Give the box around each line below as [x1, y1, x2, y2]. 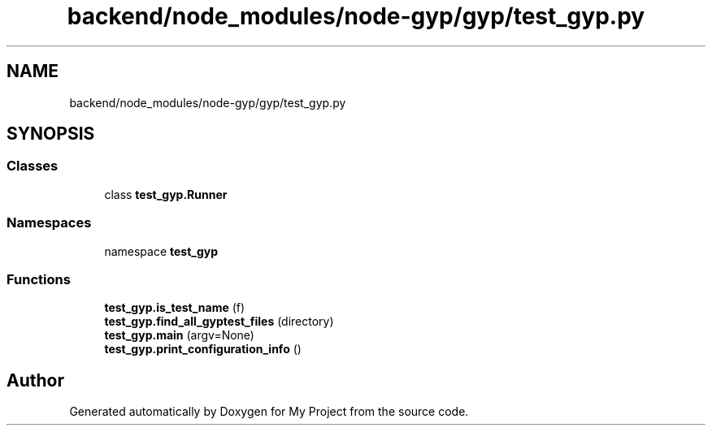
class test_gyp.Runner [104, 187, 228, 201]
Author [7, 369, 64, 391]
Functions [7, 270, 71, 287]
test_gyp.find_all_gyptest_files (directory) [104, 314, 334, 329]
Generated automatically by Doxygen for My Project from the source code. [69, 404, 469, 419]
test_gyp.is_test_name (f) [104, 300, 245, 315]
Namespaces [7, 214, 92, 231]
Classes [7, 158, 59, 175]
